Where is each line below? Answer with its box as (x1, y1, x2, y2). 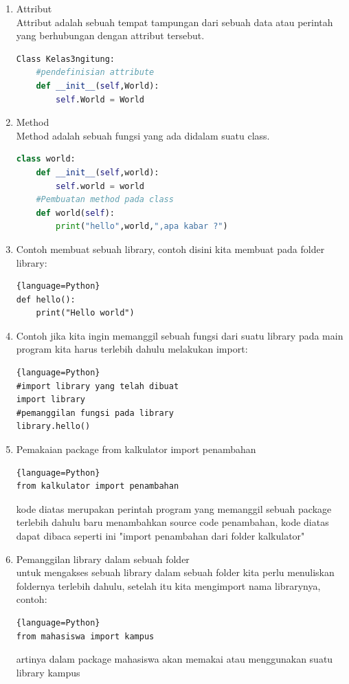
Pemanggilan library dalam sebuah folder (16, 551, 190, 566)
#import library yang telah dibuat (16, 381, 179, 391)
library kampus (16, 665, 80, 679)
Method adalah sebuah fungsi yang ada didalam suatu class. (16, 128, 270, 142)
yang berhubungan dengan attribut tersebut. (16, 28, 205, 43)
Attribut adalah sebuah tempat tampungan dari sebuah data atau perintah (16, 14, 333, 29)
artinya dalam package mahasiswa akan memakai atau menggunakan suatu (16, 652, 333, 666)
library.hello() (16, 421, 91, 432)
